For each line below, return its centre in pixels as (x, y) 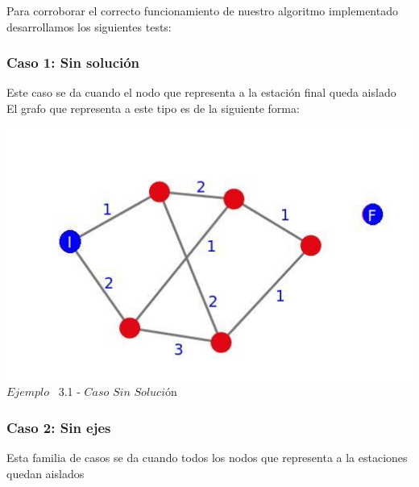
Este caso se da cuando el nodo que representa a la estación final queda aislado (201, 92)
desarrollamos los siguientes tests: (89, 26)
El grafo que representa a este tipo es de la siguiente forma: (153, 108)
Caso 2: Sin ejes (59, 427)
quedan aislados (46, 473)
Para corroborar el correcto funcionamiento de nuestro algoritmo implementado (202, 10)
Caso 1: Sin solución (73, 62)
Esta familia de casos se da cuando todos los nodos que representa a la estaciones (207, 458)
